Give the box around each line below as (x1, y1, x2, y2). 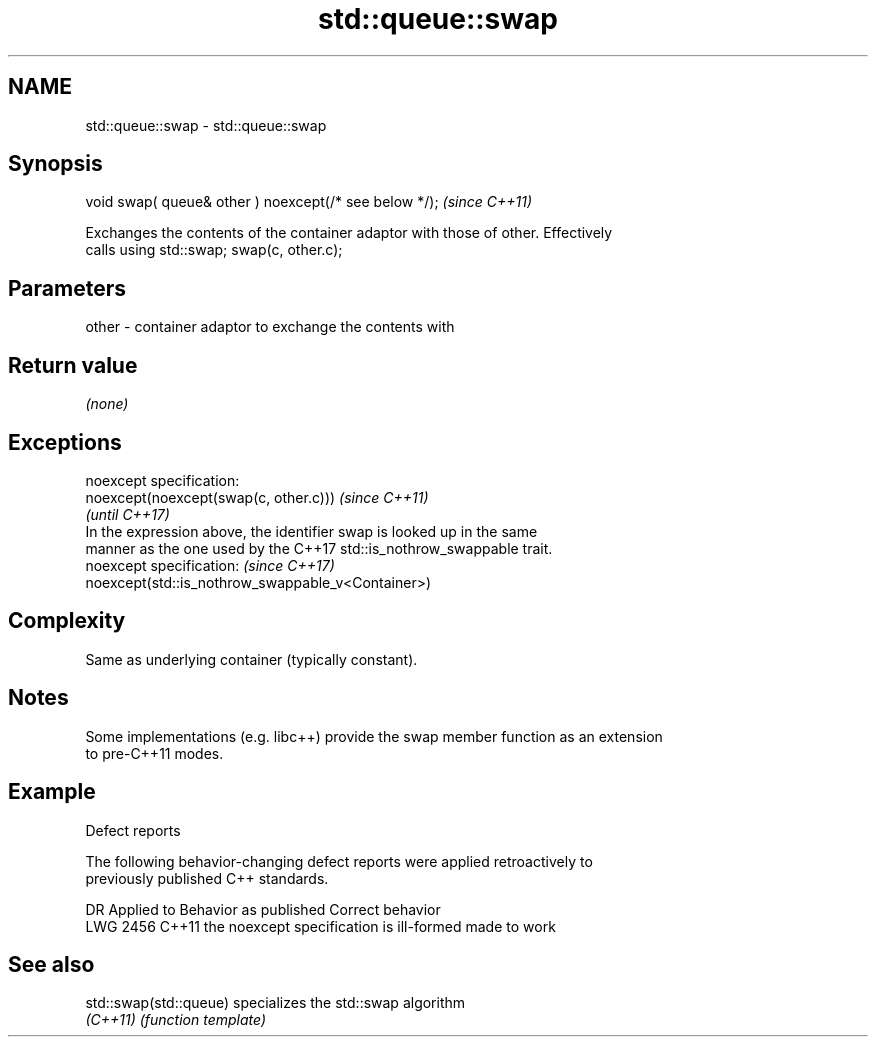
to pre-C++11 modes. (85, 744, 224, 762)
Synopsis (8, 151, 103, 177)
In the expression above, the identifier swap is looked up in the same (85, 522, 538, 540)
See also (8, 951, 95, 977)
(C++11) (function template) (85, 1011, 267, 1029)
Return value (8, 352, 138, 378)
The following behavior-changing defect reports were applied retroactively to (85, 852, 593, 870)
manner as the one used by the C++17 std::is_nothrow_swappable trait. (85, 539, 553, 557)
